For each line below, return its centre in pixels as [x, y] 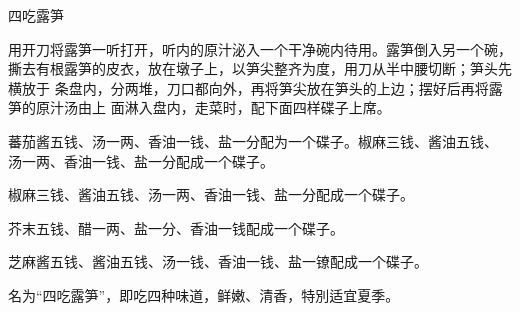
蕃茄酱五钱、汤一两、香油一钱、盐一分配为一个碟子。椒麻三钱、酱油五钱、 [253, 140]
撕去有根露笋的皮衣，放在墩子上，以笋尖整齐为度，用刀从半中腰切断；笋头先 [260, 68]
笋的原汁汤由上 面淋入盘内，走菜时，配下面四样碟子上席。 [199, 107]
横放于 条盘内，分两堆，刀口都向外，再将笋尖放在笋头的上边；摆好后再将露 [255, 87]
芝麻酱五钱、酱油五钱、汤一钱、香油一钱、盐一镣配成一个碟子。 [218, 261]
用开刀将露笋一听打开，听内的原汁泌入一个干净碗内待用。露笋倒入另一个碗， [260, 48]
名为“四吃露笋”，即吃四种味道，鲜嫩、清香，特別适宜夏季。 [204, 294]
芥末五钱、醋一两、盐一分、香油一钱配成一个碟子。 [176, 227]
